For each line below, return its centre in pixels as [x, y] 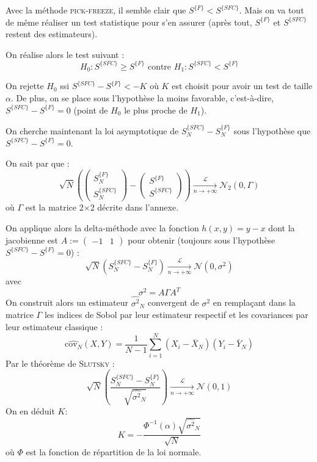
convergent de [173, 302]
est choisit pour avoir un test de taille [242, 86]
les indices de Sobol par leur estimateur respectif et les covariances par [176, 315]
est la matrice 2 [54, 207]
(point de [91, 110]
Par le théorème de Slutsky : [60, 363]
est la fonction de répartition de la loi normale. [114, 451]
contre [159, 67]
